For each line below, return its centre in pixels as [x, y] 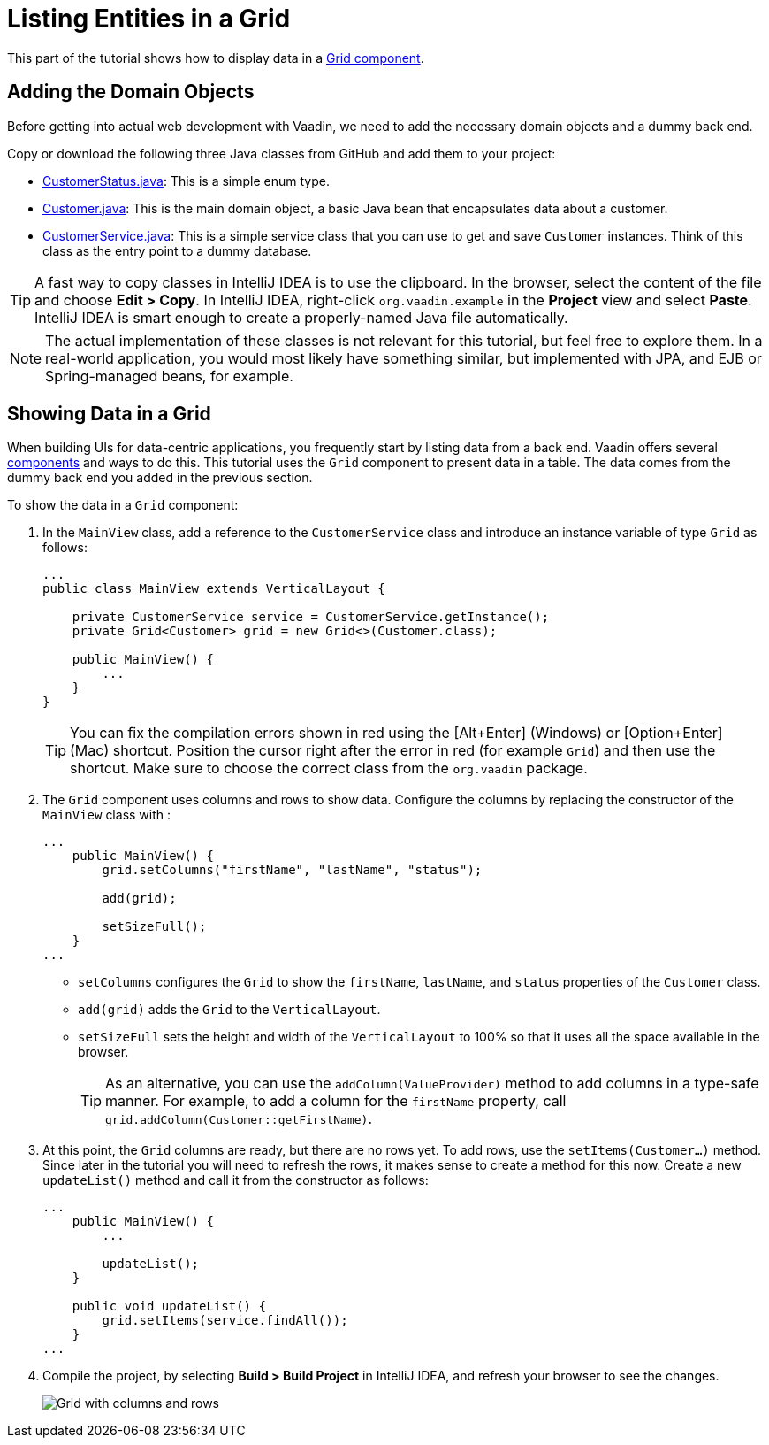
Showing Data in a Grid [109, 414]
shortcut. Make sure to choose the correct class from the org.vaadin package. [329, 769]
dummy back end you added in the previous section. [160, 478]
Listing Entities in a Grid [149, 19]
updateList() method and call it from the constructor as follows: [236, 1180]
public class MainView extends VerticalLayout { [214, 589]
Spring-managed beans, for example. [169, 376]
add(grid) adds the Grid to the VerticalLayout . [229, 1010]
